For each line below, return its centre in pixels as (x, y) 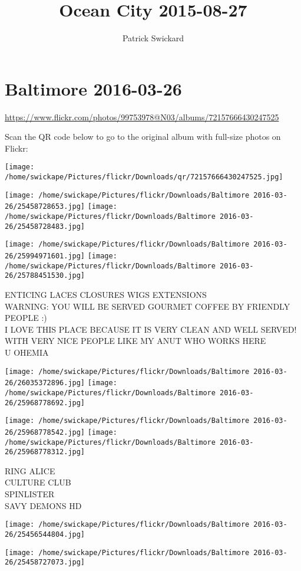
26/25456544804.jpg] (45, 534)
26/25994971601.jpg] (45, 256)
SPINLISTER (30, 494)
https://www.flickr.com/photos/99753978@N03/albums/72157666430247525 (142, 117)
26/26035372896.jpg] (45, 383)
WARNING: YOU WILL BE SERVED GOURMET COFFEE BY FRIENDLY (148, 306)
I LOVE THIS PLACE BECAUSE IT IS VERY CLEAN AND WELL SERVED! (151, 329)
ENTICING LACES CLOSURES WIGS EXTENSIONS (106, 294)
